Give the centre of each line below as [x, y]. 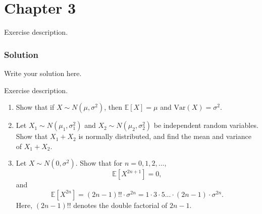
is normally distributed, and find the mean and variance [165, 136]
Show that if [35, 107]
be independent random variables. [206, 125]
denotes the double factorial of [120, 205]
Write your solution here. [43, 73]
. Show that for [99, 163]
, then [113, 107]
